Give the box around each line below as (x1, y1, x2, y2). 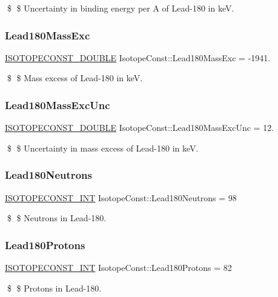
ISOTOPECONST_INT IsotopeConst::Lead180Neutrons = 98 (5, 191, 237, 204)
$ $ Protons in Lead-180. (7, 281, 102, 294)
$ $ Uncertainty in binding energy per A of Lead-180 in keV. (7, 2, 234, 14)
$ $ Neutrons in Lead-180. (7, 212, 107, 224)
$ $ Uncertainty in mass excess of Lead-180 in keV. (7, 141, 199, 154)
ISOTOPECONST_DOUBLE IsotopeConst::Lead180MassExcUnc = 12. (5, 121, 274, 134)
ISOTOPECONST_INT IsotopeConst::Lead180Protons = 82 (5, 261, 232, 274)
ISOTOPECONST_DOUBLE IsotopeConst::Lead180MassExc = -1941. (5, 51, 271, 64)
